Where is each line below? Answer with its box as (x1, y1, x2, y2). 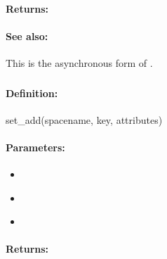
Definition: (6, 85, 58, 100)
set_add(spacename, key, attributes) (6, 112, 163, 127)
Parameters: (6, 139, 65, 154)
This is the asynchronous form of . (6, 55, 153, 70)
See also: (6, 28, 48, 43)
